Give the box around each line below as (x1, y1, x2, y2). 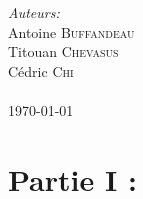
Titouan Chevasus (8, 41, 119, 62)
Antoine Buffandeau (8, 21, 135, 42)
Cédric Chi (8, 60, 74, 81)
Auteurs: (8, 2, 60, 22)
